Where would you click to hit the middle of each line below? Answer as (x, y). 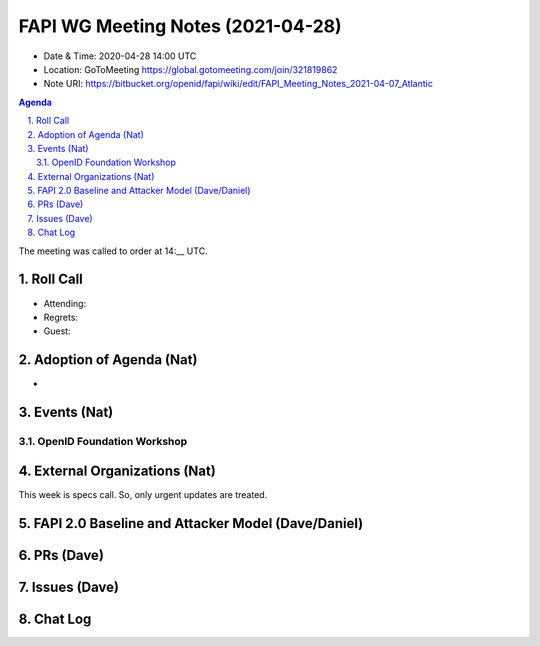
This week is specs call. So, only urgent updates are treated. (143, 494)
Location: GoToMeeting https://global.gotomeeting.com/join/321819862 (190, 69)
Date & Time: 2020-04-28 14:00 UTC (120, 56)
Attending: (65, 303)
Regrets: (61, 317)
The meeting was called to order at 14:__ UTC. (113, 251)
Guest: (57, 331)
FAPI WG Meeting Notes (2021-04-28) (180, 26)
